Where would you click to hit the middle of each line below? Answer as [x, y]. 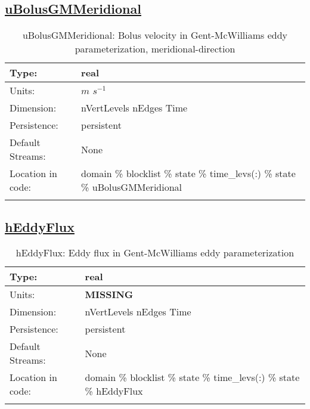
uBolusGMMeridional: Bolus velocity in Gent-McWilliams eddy [155, 35]
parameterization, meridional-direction [155, 49]
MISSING [109, 295]
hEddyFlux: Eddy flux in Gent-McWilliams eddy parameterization [155, 253]
